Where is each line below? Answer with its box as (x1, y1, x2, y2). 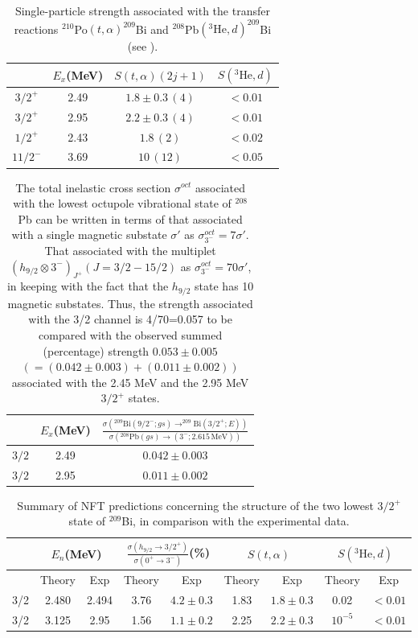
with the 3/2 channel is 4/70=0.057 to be (28, 311, 232, 327)
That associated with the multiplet (44, 241, 216, 258)
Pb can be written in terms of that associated (18, 210, 243, 227)
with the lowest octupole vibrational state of (13, 195, 232, 212)
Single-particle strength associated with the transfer (14, 2, 270, 19)
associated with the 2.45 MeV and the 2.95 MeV (11, 373, 249, 390)
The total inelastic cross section (15, 179, 171, 196)
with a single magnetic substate (11, 226, 167, 243)
